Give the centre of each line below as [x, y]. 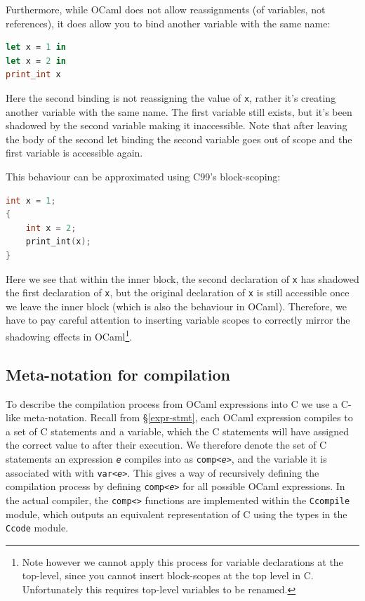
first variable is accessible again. [74, 153]
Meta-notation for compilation [118, 374]
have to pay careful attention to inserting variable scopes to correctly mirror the [178, 320]
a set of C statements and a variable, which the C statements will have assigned [177, 431]
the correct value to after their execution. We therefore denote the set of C [166, 445]
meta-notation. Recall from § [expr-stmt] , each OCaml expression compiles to [188, 417]
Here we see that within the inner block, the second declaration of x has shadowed [182, 278]
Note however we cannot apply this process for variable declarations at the [182, 561]
